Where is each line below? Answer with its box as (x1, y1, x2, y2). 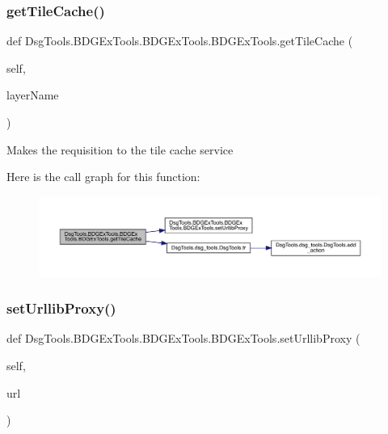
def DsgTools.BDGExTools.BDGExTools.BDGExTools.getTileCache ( (6, 32, 353, 49)
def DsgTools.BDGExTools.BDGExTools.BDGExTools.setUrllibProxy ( (6, 330, 361, 347)
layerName (6, 86, 59, 103)
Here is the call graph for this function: (6, 168, 200, 185)
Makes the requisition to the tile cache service (6, 141, 234, 158)
